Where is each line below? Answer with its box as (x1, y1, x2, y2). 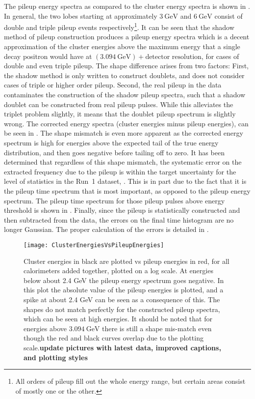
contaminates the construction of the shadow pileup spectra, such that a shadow (4, 89, 246, 99)
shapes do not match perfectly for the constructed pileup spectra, (24, 304, 220, 314)
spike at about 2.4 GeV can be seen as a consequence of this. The (24, 294, 220, 304)
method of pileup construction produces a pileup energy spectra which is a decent (4, 31, 250, 42)
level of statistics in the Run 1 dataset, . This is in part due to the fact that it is (4, 176, 247, 186)
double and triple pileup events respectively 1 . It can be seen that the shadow (4, 21, 234, 32)
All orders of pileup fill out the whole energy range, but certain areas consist (15, 376, 246, 386)
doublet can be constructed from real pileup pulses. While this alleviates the (4, 99, 233, 109)
